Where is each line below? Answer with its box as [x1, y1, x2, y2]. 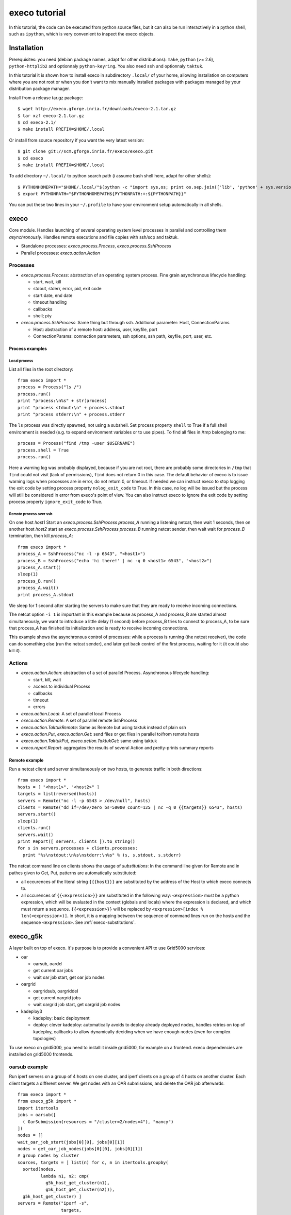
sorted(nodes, [22, 1166, 56, 1172]
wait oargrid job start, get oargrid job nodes [33, 1002, 121, 1007]
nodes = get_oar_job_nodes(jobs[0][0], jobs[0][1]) [17, 1146, 143, 1152]
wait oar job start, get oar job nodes [33, 974, 105, 980]
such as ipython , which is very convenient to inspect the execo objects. [9, 31, 155, 36]
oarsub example [9, 1063, 48, 1070]
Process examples [9, 346, 47, 352]
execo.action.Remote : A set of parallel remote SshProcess [21, 717, 138, 724]
